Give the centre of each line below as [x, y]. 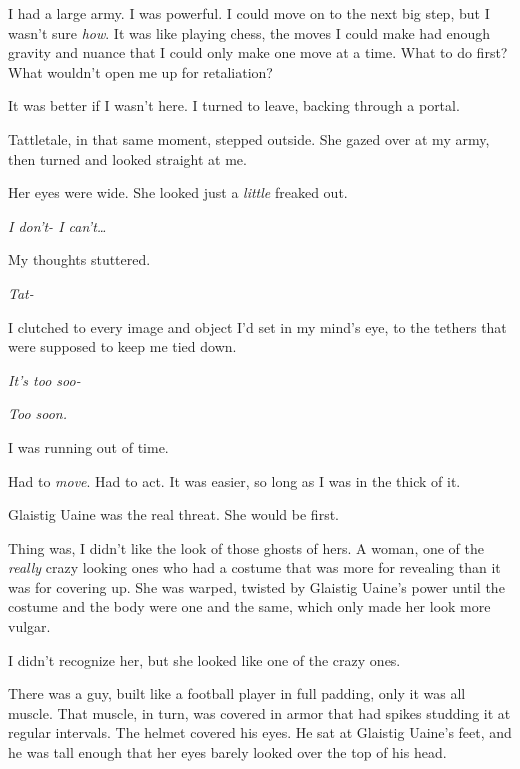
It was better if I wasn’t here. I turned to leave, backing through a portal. [234, 105]
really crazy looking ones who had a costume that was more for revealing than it [254, 567]
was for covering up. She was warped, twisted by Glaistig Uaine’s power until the [256, 586]
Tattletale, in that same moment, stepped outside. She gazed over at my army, [249, 138]
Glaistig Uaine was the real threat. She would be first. [174, 514]
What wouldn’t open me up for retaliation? [140, 71]
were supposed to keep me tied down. [122, 346]
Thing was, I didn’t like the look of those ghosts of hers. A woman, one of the [246, 547]
